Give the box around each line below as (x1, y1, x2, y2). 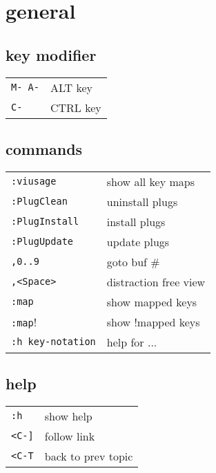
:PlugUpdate (11, 236, 74, 248)
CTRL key (50, 99, 101, 115)
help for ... (106, 333, 157, 350)
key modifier (6, 44, 97, 65)
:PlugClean (11, 196, 68, 207)
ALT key (50, 79, 93, 95)
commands (6, 138, 83, 159)
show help (44, 407, 92, 424)
